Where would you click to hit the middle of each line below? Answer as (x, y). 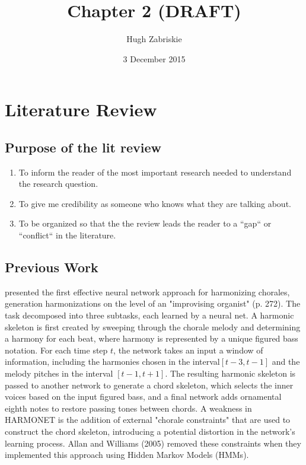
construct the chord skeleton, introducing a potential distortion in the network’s (150, 431)
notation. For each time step (56, 350)
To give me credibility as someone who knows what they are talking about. (155, 203)
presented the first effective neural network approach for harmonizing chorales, (147, 292)
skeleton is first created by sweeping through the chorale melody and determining (153, 327)
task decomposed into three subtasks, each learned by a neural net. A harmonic (149, 315)
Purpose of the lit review (83, 147)
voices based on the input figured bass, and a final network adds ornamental (143, 396)
